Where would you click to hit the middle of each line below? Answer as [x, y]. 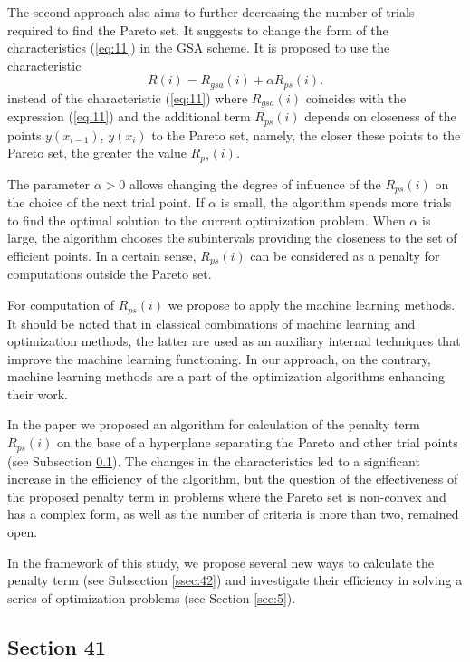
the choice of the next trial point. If [106, 202]
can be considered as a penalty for [345, 256]
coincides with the [356, 97]
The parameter [49, 183]
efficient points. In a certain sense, [102, 256]
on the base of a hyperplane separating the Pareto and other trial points [257, 442]
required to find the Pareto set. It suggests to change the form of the [198, 29]
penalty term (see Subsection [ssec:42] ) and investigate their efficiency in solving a [235, 580]
